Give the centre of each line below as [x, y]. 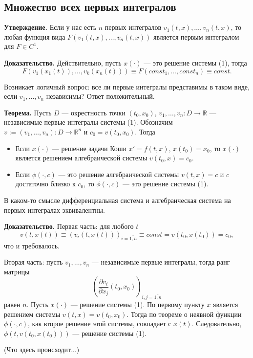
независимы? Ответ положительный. [100, 96]
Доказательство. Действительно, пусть [63, 62]
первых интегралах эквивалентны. [54, 210]
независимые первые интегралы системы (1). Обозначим [88, 122]
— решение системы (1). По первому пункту [137, 304]
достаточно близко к [45, 184]
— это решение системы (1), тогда [195, 62]
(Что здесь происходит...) [42, 349]
